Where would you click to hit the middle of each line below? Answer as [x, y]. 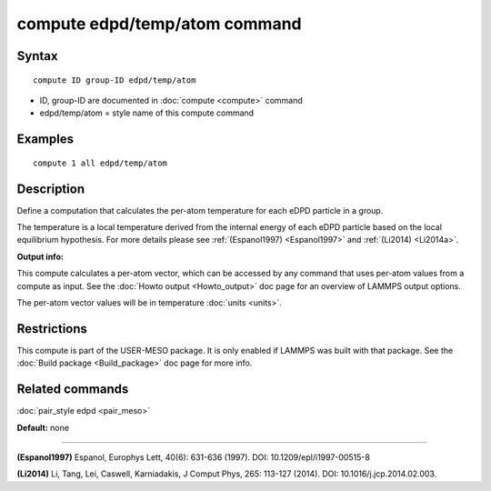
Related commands [73, 390]
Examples [45, 140]
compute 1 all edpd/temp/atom [100, 163]
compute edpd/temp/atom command [159, 24]
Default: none [43, 427]
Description [51, 189]
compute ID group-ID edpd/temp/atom [115, 80]
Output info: [40, 256]
